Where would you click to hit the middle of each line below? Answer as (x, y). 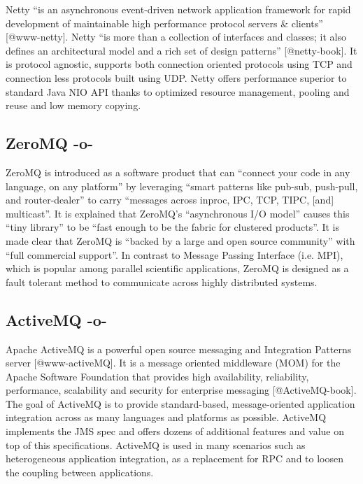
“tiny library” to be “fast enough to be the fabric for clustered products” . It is (172, 227)
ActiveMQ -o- (56, 319)
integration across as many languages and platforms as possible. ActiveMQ (166, 417)
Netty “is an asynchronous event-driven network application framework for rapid (178, 9)
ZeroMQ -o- (50, 143)
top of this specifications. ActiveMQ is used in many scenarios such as (156, 444)
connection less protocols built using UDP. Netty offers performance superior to (176, 77)
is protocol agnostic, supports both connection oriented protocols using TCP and (179, 64)
